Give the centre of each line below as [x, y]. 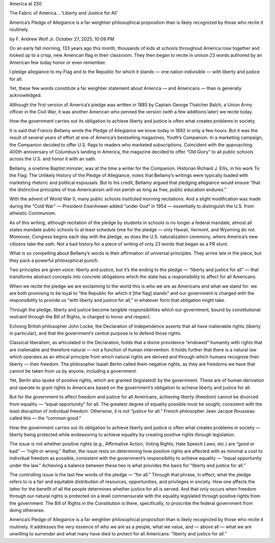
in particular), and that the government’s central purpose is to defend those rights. [95, 334]
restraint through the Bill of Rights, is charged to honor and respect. [80, 317]
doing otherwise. [27, 510]
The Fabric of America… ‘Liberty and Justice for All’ [64, 13]
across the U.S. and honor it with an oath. [53, 159]
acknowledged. [25, 95]
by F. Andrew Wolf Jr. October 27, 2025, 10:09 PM [62, 39]
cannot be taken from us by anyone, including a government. [73, 371]
